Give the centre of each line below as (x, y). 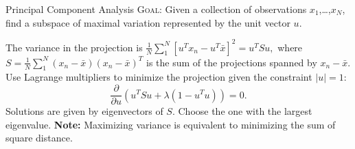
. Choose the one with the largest (242, 111)
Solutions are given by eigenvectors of (84, 111)
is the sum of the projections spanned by (232, 62)
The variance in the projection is (74, 47)
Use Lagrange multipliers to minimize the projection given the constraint (159, 77)
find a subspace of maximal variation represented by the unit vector (148, 22)
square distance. (39, 138)
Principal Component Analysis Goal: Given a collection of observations (156, 9)
